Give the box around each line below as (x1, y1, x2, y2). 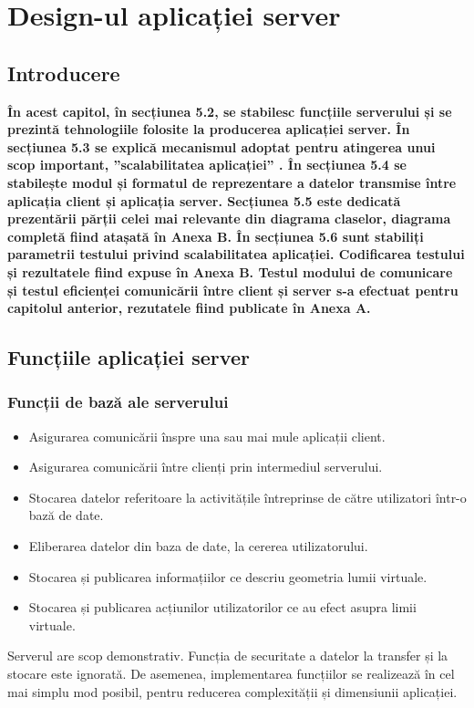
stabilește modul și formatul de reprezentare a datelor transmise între (7, 172, 457, 192)
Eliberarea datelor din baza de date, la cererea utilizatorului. (28, 536, 368, 556)
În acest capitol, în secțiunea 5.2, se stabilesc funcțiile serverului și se (7, 101, 452, 120)
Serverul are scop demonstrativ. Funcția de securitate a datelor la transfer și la (7, 646, 448, 665)
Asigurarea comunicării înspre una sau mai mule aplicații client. (28, 426, 386, 445)
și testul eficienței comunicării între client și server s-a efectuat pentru (7, 280, 459, 299)
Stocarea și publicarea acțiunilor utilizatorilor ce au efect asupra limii (28, 598, 417, 617)
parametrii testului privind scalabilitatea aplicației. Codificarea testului (7, 245, 465, 264)
